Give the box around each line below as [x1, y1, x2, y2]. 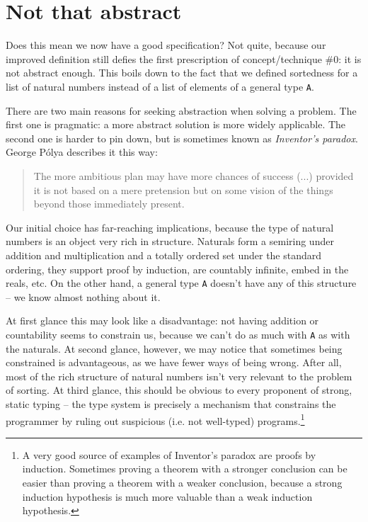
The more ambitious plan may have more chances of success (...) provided [33, 168, 354, 183]
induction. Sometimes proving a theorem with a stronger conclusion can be [22, 461, 347, 476]
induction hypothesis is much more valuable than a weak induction [22, 489, 313, 504]
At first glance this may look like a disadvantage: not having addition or [6, 313, 319, 328]
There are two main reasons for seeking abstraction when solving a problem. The [6, 103, 357, 118]
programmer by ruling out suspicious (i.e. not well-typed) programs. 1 [6, 411, 305, 428]
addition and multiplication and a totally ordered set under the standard [6, 247, 322, 262]
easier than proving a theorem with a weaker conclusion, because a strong [22, 475, 343, 489]
